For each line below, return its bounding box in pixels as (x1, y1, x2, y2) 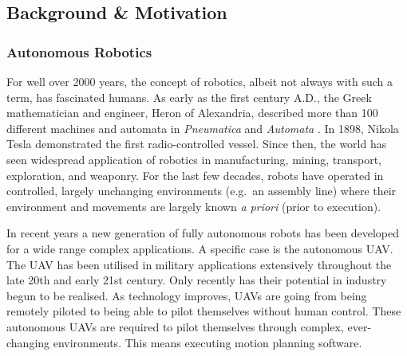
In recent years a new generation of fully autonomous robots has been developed (6, 225, 400, 241)
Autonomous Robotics (6, 41, 152, 61)
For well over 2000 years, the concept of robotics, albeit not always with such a (6, 73, 393, 89)
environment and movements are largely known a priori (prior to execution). (6, 198, 381, 214)
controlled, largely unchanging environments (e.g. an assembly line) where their (6, 182, 397, 199)
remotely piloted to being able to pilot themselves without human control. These (6, 303, 401, 319)
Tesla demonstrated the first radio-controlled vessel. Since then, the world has (6, 135, 387, 152)
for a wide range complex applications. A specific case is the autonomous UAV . (6, 240, 393, 256)
